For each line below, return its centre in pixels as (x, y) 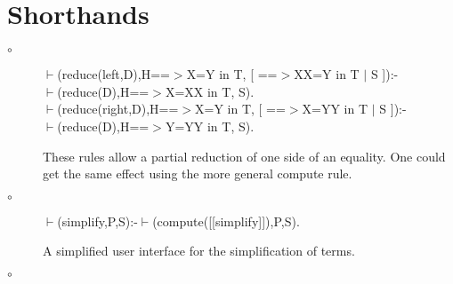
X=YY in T (335, 109)
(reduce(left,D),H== (113, 74)
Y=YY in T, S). (210, 126)
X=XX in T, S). (210, 91)
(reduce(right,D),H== (118, 109)
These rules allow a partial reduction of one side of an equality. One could (244, 156)
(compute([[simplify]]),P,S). (226, 221)
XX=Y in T (327, 74)
